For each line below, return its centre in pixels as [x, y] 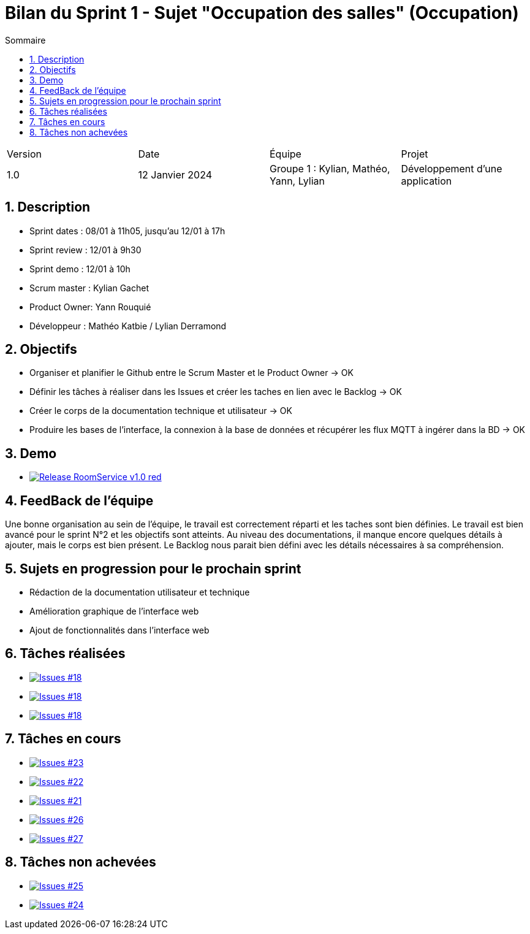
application [426, 181]
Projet [415, 154]
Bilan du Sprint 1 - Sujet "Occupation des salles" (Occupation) [262, 13]
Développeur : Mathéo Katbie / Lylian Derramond [128, 326]
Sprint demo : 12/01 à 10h [80, 269]
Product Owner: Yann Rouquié [90, 307]
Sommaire [25, 40]
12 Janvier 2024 [175, 174]
